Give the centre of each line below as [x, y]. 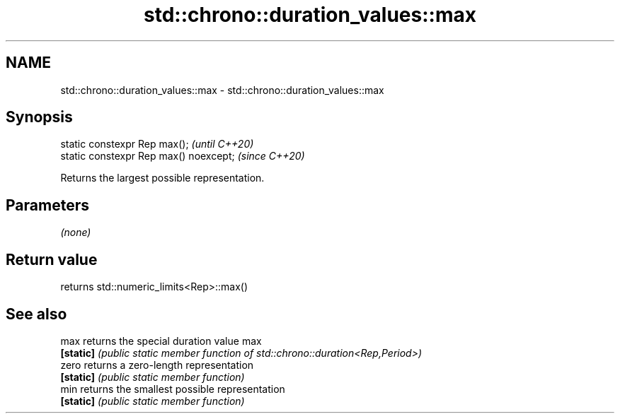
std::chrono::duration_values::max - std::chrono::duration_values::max [222, 90]
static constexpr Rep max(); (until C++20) [157, 144]
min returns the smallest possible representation [173, 389]
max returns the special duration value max [161, 341]
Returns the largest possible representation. [162, 178]
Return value [52, 259]
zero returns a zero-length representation [157, 365]
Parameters [47, 205]
